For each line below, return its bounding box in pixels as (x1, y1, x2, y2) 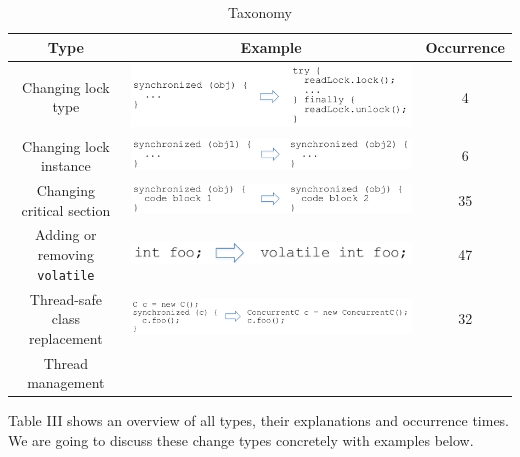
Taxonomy (228, 2, 292, 22)
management (27, 372, 105, 393)
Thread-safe (29, 288, 102, 309)
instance (40, 155, 91, 176)
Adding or (35, 224, 97, 245)
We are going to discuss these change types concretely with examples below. (8, 429, 474, 450)
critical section (21, 199, 111, 220)
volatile (37, 268, 95, 283)
